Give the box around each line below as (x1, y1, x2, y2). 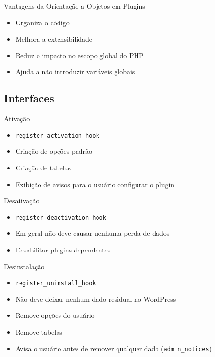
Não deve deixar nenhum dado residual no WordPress (15, 294, 176, 304)
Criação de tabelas (15, 163, 71, 173)
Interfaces (4, 90, 54, 105)
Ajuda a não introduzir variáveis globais (15, 66, 135, 77)
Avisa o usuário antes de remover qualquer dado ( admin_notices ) (15, 343, 212, 353)
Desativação (4, 195, 39, 206)
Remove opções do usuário (15, 310, 95, 320)
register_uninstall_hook (15, 280, 96, 287)
